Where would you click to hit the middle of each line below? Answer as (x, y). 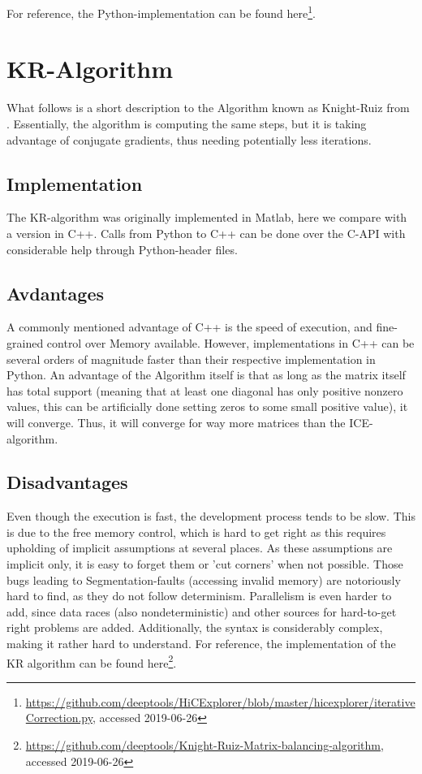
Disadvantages (67, 482)
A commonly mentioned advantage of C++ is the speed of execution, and (189, 327)
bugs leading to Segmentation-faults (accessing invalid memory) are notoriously (204, 579)
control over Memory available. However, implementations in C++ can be (230, 342)
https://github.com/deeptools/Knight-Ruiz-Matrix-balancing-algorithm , (205, 745)
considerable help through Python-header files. (122, 249)
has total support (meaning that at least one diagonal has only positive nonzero (205, 390)
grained (25, 342)
